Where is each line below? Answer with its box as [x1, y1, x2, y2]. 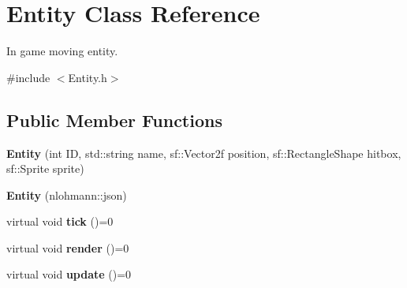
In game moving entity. [6, 43, 118, 59]
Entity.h [68, 69, 107, 85]
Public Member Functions [6, 107, 222, 132]
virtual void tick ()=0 [6, 213, 114, 230]
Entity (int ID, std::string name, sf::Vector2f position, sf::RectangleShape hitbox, [6, 144, 401, 161]
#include [6, 69, 50, 85]
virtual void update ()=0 [6, 266, 132, 282]
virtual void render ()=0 [6, 239, 129, 256]
